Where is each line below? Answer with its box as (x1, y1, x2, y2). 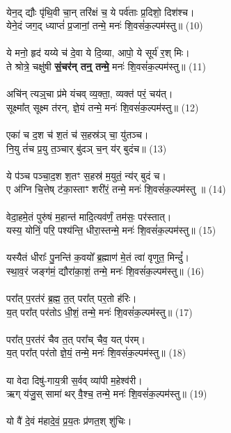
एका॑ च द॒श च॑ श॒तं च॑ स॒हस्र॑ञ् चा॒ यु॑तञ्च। (6, 127, 149, 141)
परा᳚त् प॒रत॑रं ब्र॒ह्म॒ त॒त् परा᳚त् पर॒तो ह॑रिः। (6, 291, 137, 306)
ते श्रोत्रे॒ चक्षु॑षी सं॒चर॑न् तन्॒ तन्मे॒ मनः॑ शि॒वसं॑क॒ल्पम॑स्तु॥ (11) (6, 58, 206, 73)
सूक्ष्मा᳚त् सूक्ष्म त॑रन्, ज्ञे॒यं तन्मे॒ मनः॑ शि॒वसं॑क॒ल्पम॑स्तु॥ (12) (6, 100, 199, 114)
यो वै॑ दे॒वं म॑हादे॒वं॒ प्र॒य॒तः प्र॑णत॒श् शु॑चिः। (6, 414, 132, 428)
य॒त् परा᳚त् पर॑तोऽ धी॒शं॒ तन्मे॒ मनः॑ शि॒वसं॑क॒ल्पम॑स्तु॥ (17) (6, 304, 193, 319)
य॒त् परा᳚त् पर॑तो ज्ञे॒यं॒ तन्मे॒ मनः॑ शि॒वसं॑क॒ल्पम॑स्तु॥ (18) (6, 345, 186, 360)
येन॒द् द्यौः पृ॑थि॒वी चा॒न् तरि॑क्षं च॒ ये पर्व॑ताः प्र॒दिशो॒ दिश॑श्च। (6, 4, 195, 19)
